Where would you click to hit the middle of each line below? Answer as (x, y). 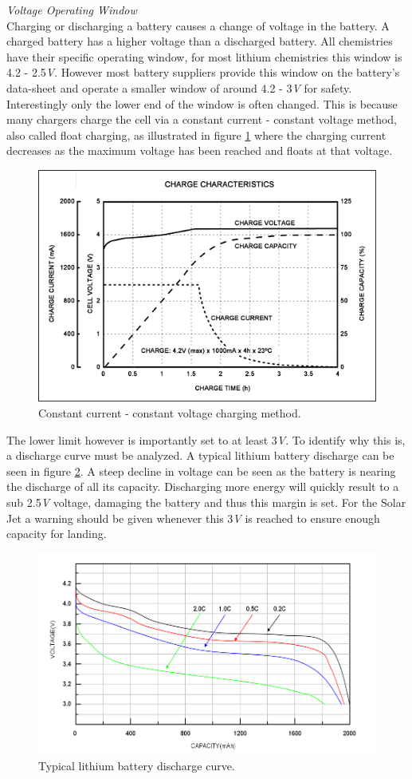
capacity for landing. (57, 534)
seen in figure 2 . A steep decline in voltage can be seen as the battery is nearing (201, 471)
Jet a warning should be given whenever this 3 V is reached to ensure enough (193, 518)
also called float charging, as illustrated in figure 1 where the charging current (196, 134)
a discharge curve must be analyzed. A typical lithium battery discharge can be (200, 455)
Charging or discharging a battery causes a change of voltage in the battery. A (198, 25)
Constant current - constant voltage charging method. (170, 413)
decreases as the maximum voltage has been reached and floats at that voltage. (200, 150)
